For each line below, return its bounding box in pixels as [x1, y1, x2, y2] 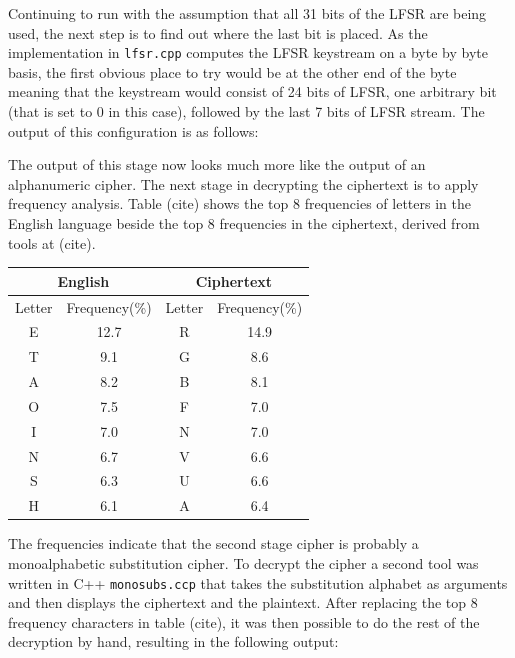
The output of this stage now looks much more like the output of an [8, 154, 426, 175]
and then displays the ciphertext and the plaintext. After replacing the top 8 [8, 592, 478, 613]
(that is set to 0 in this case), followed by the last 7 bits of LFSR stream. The [8, 101, 485, 122]
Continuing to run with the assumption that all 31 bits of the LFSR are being [8, 3, 487, 23]
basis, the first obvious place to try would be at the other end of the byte [8, 61, 457, 82]
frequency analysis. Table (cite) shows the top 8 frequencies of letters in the [8, 193, 471, 214]
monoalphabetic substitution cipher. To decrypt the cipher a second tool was [8, 552, 479, 573]
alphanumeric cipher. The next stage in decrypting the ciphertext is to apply [8, 173, 479, 194]
